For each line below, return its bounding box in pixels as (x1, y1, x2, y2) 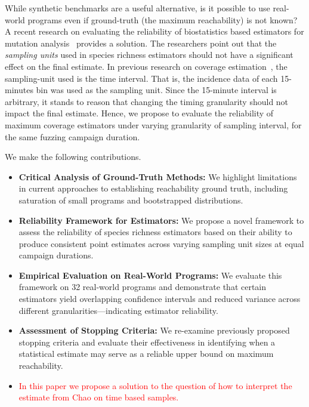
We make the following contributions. (5, 150, 141, 163)
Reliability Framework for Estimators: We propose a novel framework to (18, 214, 304, 226)
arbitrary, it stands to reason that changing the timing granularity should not (5, 95, 289, 107)
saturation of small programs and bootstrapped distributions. (18, 193, 243, 206)
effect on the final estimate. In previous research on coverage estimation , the (5, 60, 288, 72)
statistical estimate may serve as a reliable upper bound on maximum (18, 347, 274, 360)
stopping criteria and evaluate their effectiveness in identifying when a (18, 335, 276, 348)
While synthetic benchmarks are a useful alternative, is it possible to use (5, 2, 270, 14)
